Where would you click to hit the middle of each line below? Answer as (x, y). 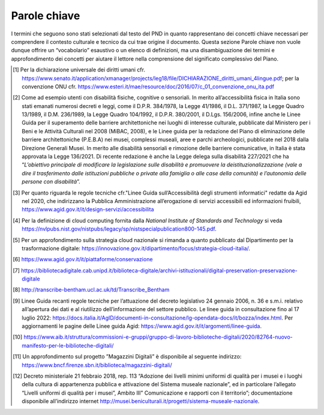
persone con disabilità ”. (51, 182)
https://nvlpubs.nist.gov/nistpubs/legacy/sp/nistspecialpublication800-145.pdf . (119, 229)
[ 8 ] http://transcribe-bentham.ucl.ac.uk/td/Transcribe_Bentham (91, 290)
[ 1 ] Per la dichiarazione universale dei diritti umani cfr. (79, 70)
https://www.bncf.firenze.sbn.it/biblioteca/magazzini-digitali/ (97, 365)
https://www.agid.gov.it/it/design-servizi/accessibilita (88, 210)
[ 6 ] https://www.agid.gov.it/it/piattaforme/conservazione (83, 259)
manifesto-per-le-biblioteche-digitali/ (68, 345)
